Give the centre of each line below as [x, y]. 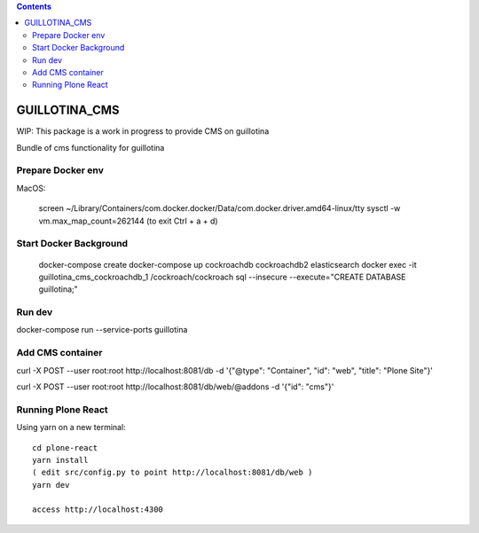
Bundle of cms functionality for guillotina [90, 147]
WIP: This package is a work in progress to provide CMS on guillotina [143, 131]
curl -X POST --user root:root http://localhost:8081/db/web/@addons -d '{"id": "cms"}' [175, 387]
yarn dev [51, 485]
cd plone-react [65, 447]
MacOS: [31, 188]
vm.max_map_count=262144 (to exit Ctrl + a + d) [128, 221]
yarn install [60, 460]
